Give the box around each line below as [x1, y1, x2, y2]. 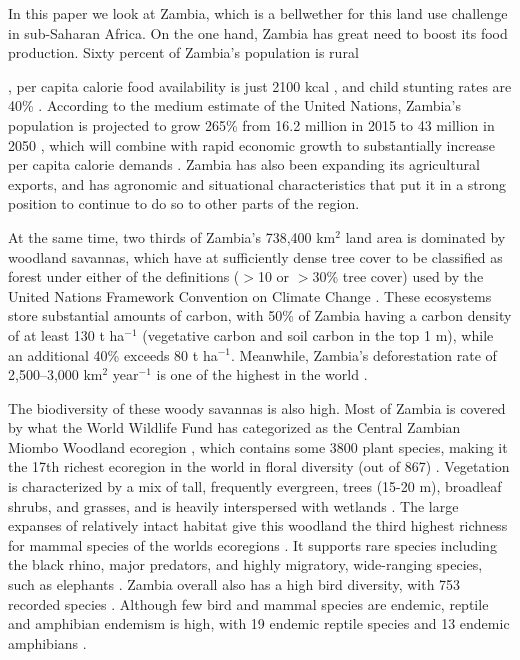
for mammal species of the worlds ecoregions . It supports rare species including [8, 534, 497, 555]
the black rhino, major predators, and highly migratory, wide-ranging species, [8, 554, 483, 575]
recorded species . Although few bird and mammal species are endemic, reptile [8, 593, 489, 614]
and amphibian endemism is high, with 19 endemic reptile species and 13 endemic [8, 613, 510, 634]
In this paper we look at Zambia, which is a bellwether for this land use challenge [8, 3, 508, 23]
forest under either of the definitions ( [8, 266, 240, 287]
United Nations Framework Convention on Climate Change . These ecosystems [8, 285, 492, 306]
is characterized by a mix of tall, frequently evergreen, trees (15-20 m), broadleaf [8, 476, 502, 497]
